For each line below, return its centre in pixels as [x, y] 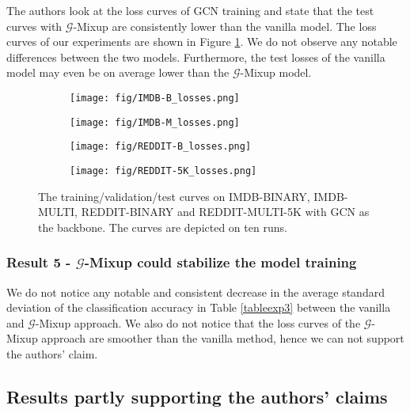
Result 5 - [39, 262]
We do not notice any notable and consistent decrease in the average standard [196, 292]
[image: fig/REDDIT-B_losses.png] [161, 147]
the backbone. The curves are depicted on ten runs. [163, 227]
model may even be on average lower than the [118, 72]
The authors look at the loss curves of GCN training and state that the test [190, 10]
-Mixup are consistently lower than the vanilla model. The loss [225, 26]
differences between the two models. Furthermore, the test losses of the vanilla [196, 57]
